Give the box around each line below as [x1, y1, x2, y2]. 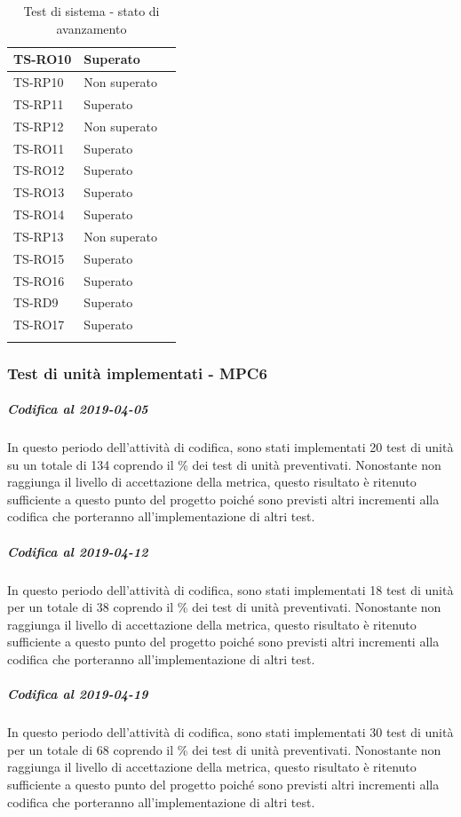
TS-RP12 [13, 116, 64, 135]
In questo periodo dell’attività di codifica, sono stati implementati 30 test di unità [7, 723, 454, 742]
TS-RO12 [13, 161, 65, 179]
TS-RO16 [13, 271, 65, 290]
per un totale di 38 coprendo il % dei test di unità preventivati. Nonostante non [7, 598, 441, 616]
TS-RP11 [13, 94, 64, 113]
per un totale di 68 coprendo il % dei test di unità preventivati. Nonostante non [7, 740, 441, 758]
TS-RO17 [13, 315, 65, 334]
